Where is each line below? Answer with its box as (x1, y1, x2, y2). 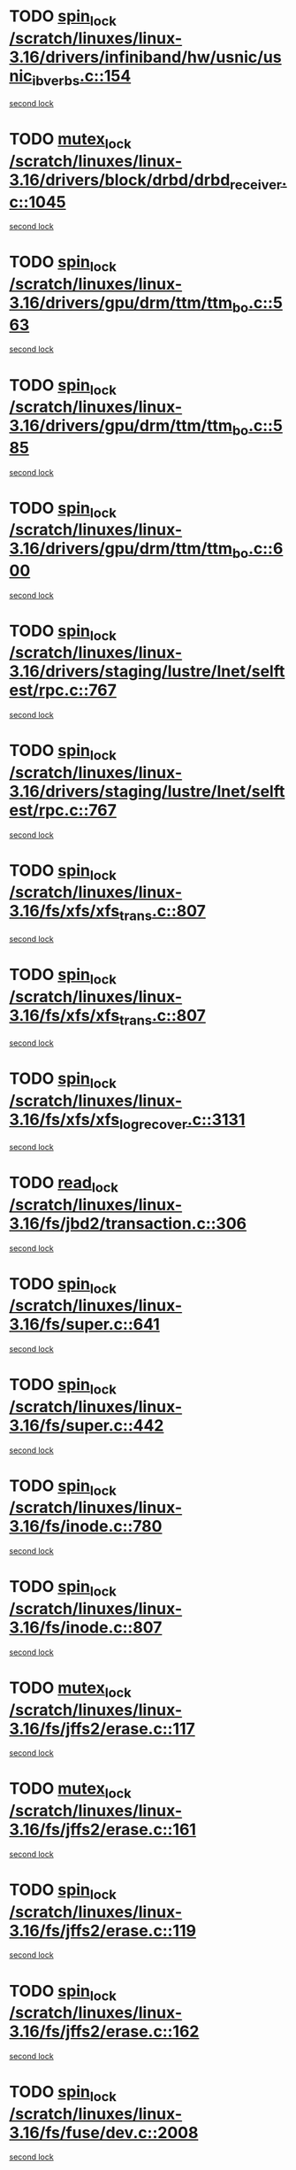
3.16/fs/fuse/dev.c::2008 (9, 2122, 199, 2143)
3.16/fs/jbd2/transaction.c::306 (9, 1213, 247, 1233)
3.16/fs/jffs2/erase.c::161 (9, 1819, 197, 1840)
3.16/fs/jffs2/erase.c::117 (9, 1718, 196, 1739)
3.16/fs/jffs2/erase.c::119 (9, 1920, 197, 1941)
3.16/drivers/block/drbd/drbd (9, 170, 231, 189)
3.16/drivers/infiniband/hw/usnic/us (9, 47, 282, 67)
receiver (229, 175, 283, 193)
